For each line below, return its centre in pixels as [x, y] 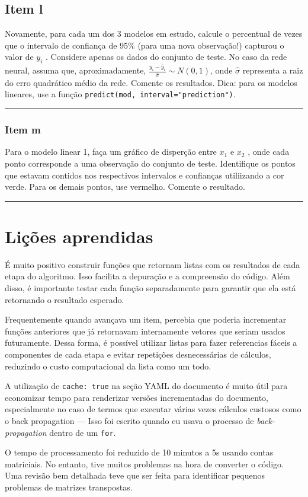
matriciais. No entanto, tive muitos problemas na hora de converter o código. [144, 463]
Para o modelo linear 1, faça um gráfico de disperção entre [111, 152]
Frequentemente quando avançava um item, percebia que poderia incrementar [146, 319]
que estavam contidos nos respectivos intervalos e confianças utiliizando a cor [145, 175]
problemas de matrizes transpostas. [69, 487]
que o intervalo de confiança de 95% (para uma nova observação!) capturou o [145, 45]
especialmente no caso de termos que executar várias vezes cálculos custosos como [153, 409]
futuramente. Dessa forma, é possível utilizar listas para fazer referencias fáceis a [151, 343]
